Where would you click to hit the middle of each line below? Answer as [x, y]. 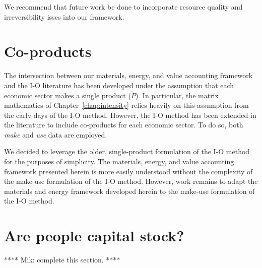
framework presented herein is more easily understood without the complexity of [128, 171]
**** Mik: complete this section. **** [62, 260]
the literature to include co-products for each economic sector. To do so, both [124, 125]
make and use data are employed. [56, 134]
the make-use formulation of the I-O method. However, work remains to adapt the [131, 181]
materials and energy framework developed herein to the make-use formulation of [129, 191]
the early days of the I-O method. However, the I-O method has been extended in [130, 115]
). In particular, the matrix [177, 95]
